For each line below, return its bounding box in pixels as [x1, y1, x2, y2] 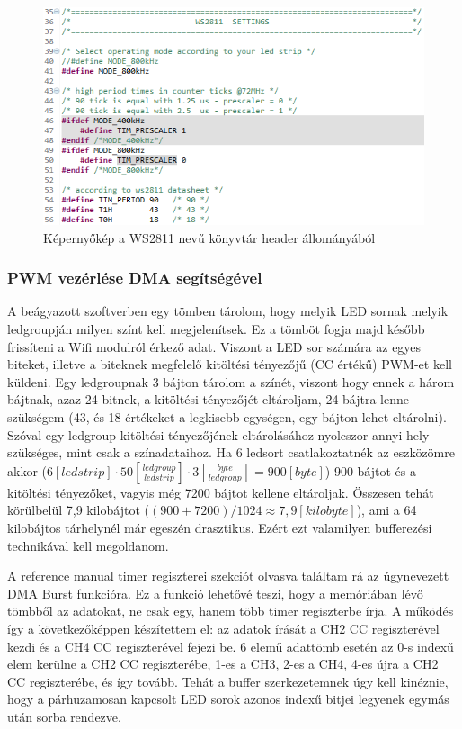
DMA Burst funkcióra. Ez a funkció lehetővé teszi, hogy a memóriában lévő [7, 583, 423, 602]
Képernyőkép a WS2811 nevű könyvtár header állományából [43, 228, 376, 247]
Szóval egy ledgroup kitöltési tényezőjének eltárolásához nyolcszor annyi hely [7, 425, 430, 444]
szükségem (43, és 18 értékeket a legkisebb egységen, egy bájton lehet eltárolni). [7, 408, 447, 427]
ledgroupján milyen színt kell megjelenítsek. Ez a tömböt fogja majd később [7, 319, 425, 338]
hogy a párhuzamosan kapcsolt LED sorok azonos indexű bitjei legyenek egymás [7, 689, 449, 708]
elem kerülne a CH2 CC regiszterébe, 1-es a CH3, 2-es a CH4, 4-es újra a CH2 [7, 654, 439, 673]
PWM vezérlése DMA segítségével [7, 266, 262, 289]
